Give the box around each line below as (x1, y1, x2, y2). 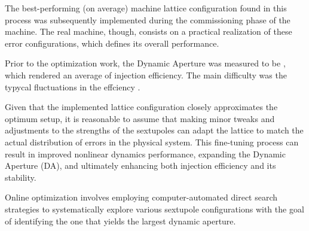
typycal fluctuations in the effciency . (5, 80, 140, 93)
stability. (5, 171, 36, 183)
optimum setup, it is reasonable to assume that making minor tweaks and (5, 112, 275, 124)
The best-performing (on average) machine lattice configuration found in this (5, 2, 287, 14)
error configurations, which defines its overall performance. (5, 37, 219, 49)
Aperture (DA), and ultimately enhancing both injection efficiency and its (5, 159, 276, 172)
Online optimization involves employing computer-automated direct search (5, 191, 278, 203)
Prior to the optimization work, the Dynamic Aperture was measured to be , (5, 57, 286, 69)
